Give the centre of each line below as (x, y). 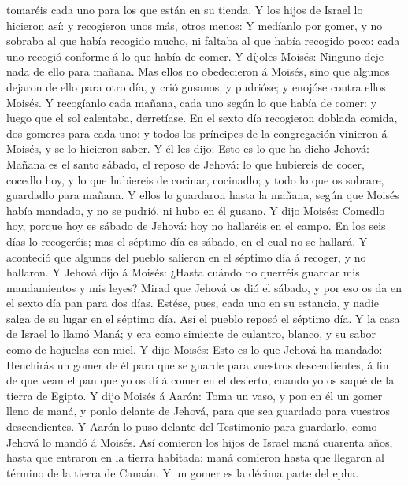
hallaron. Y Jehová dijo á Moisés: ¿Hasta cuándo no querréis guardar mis (183, 272)
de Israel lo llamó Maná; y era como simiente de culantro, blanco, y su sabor (191, 334)
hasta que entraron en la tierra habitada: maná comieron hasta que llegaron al (195, 457)
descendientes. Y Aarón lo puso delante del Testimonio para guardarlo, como (192, 427)
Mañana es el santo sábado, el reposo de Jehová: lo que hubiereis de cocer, (185, 163)
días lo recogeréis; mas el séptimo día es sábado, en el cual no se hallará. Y (187, 241)
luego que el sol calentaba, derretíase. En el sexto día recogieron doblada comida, (202, 118)
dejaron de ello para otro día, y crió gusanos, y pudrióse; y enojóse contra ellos (196, 86)
